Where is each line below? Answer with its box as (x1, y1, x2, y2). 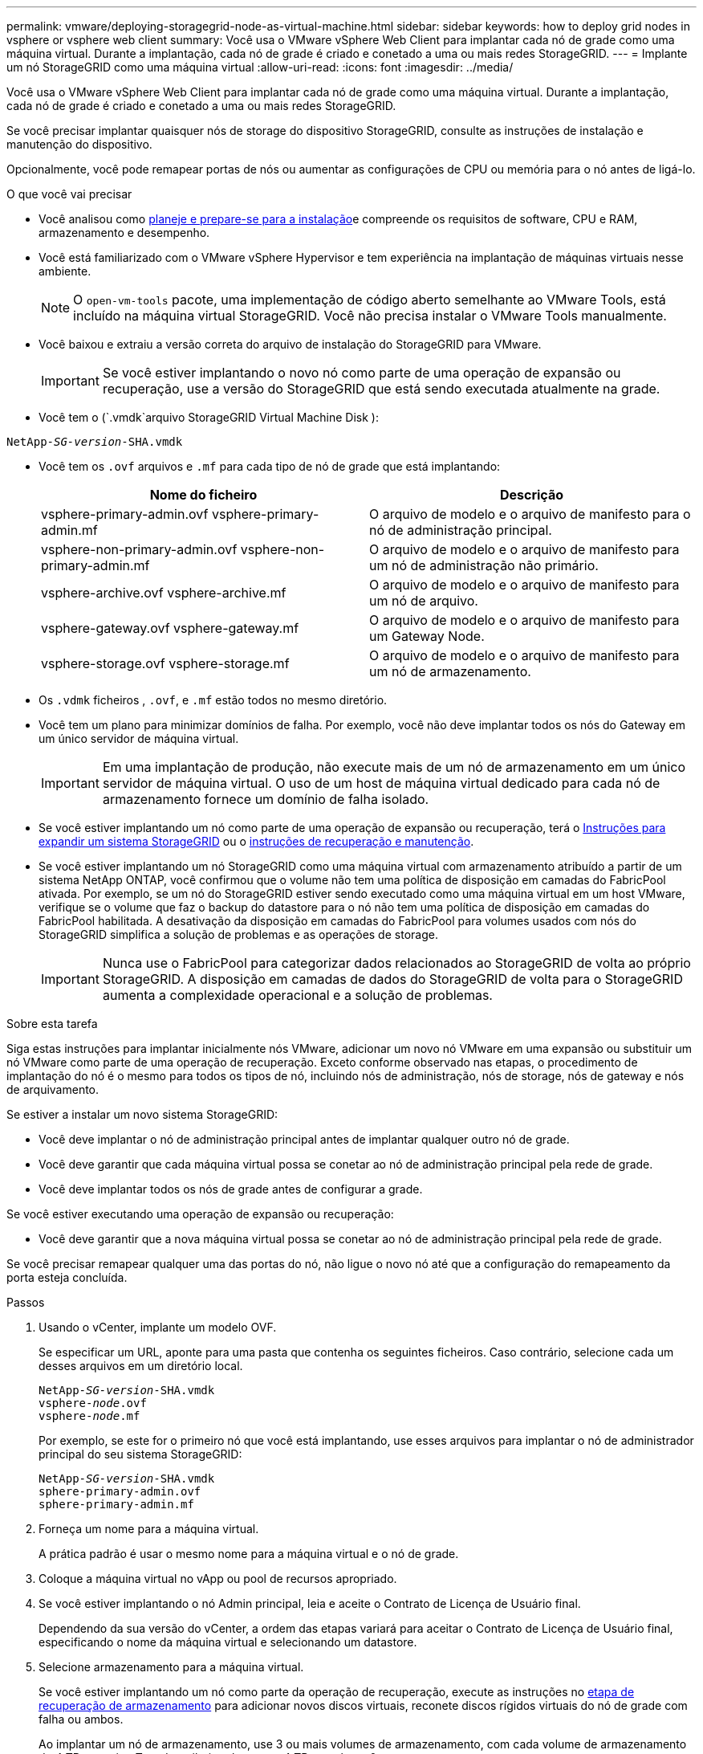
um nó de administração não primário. (369, 557, 599, 573)
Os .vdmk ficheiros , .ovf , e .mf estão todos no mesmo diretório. (39, 693, 388, 707)
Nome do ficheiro (149, 487, 258, 503)
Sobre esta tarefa (6, 1017, 98, 1030)
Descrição (499, 487, 564, 503)
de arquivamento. (6, 1083, 100, 1096)
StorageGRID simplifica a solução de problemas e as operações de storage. (39, 928, 438, 941)
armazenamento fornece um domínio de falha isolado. (102, 791, 429, 807)
